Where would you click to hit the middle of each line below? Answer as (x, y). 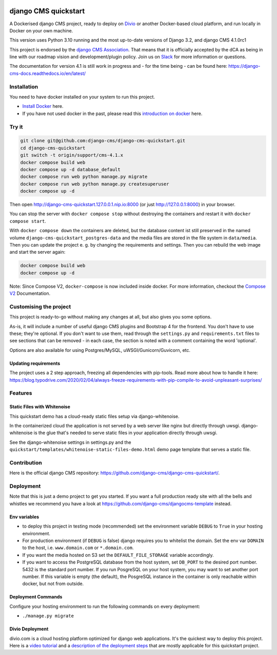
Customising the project (40, 307)
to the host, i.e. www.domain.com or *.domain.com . (78, 548)
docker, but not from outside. (53, 584)
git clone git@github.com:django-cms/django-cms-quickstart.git (103, 141)
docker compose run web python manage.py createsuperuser (95, 184)
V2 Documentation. (30, 293)
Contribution (26, 462)
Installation (24, 86)
